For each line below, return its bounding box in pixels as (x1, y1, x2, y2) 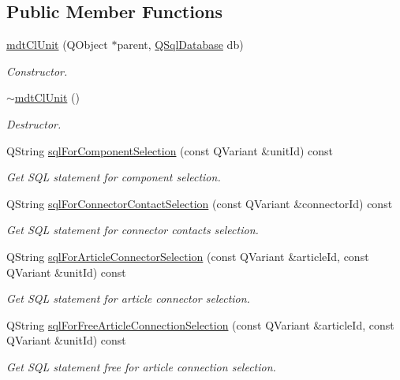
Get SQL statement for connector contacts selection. (6, 222, 259, 238)
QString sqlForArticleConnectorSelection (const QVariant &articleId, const (6, 248, 369, 264)
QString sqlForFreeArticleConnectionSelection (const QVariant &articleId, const (6, 316, 394, 333)
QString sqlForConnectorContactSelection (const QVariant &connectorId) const (6, 195, 393, 211)
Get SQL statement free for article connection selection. (6, 358, 276, 374)
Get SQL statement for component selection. (6, 169, 221, 185)
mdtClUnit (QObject (6, 36, 108, 53)
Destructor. (6, 115, 62, 132)
